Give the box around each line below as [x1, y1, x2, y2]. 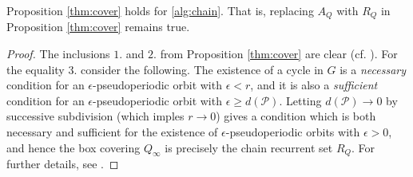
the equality [6, 61, 65, 77]
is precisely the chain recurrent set [165, 139, 333, 155]
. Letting [279, 92, 322, 108]
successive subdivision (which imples [6, 108, 185, 124]
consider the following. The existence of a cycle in [80, 61, 324, 77]
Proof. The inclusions [6, 45, 110, 62]
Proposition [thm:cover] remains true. [6, 18, 190, 35]
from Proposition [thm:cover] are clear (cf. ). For [160, 45, 398, 62]
